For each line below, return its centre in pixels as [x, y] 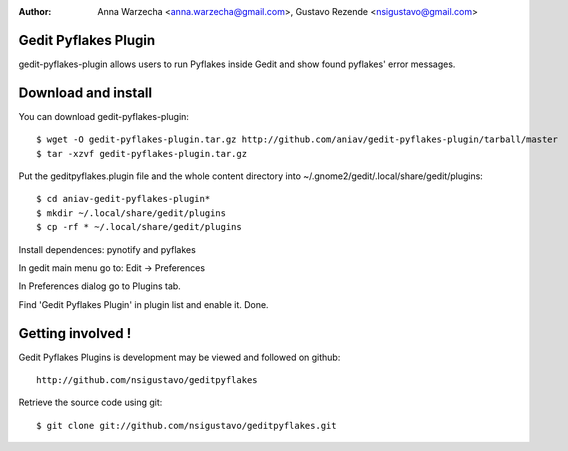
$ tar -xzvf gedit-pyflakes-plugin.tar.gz [142, 153]
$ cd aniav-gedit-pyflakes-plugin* [123, 199]
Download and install [85, 92]
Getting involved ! [75, 333]
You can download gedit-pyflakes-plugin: [104, 116]
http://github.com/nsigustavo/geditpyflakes [147, 380]
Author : [35, 11]
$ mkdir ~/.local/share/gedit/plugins [131, 213]
